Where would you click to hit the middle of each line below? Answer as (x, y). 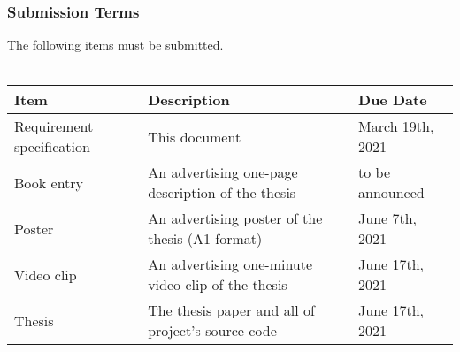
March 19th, (396, 126)
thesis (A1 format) (205, 239)
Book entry (49, 182)
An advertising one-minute (230, 264)
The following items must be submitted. (115, 45)
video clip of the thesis (218, 285)
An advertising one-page (223, 172)
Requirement (54, 126)
